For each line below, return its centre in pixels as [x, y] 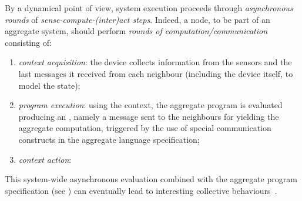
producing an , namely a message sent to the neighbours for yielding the [149, 116]
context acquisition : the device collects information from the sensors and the [155, 62]
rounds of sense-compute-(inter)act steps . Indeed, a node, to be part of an [137, 19]
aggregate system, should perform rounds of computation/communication [136, 31]
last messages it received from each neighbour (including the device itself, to [156, 73]
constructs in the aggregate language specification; [109, 139]
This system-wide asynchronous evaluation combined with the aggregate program [151, 179]
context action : [45, 159]
